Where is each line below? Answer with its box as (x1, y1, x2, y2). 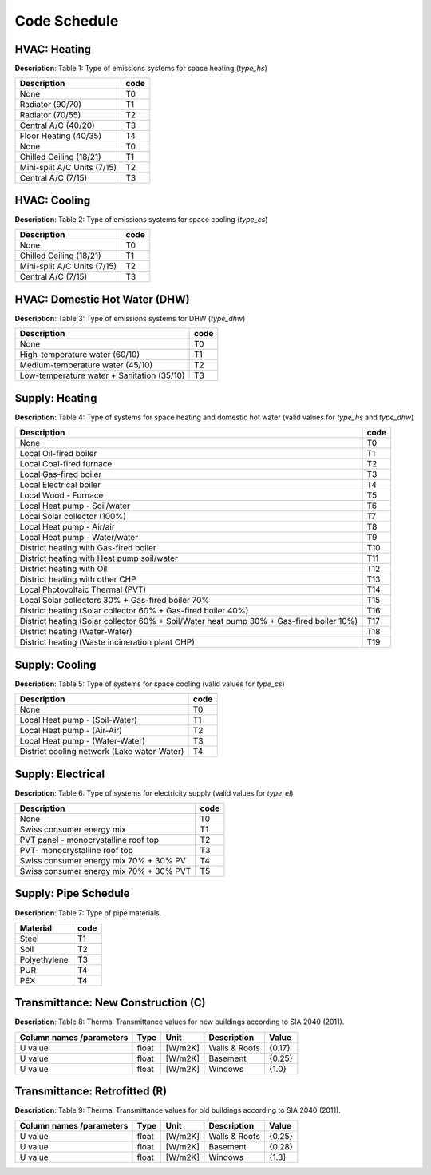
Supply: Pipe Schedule (14, 887, 131, 900)
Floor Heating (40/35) (19, 130, 102, 141)
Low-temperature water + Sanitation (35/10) (19, 370, 185, 381)
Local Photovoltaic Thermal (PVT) (19, 584, 147, 595)
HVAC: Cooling (14, 193, 91, 207)
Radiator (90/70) (19, 99, 82, 110)
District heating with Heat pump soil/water (19, 553, 179, 564)
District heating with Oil (19, 563, 108, 574)
